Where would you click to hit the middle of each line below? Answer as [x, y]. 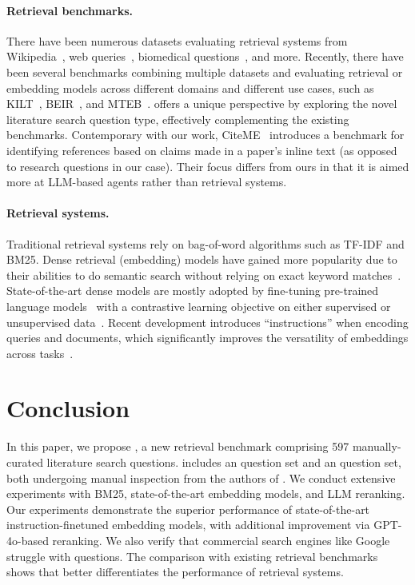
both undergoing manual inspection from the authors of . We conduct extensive [201, 478]
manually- [377, 446]
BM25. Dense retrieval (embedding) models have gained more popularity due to [202, 259]
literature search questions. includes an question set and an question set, [224, 462]
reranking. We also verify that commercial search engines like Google [221, 540]
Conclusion [68, 408]
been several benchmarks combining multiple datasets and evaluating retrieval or [205, 72]
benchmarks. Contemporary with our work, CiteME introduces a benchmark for [206, 135]
